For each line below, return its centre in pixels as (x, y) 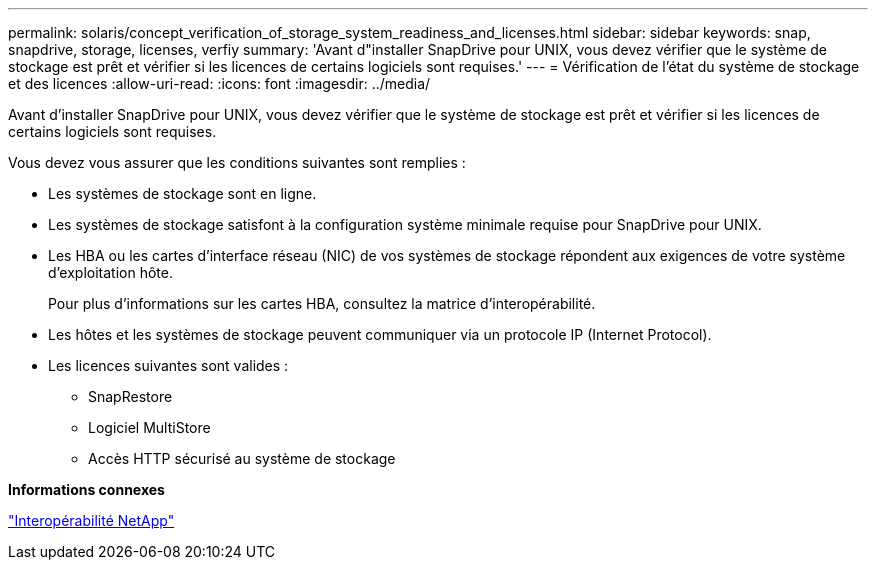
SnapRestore (130, 396)
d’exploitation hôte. (110, 272)
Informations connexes (86, 489)
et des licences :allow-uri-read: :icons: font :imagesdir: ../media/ (219, 83)
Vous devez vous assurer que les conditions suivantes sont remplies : (237, 162)
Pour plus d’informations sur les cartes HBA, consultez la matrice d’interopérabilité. (322, 303)
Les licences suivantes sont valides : (168, 365)
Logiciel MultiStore (149, 427)
